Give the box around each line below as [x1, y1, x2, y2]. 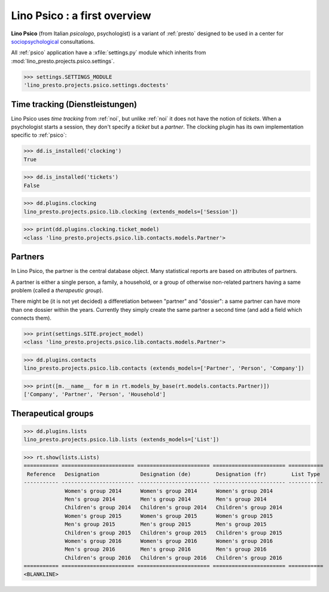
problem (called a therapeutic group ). [11, 287, 103, 294]
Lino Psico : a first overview [11, 9, 152, 22]
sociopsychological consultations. [11, 38, 95, 45]
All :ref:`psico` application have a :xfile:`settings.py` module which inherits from [11, 49, 206, 56]
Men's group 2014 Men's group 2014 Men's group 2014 [65, 496, 267, 502]
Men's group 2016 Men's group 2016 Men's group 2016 [65, 546, 267, 553]
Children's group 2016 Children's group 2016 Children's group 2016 [65, 554, 282, 561]
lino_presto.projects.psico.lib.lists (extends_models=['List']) [23, 436, 220, 443]
